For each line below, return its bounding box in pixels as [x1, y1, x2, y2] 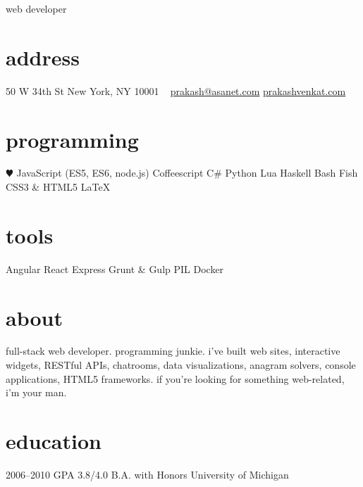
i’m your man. [6, 385, 67, 400]
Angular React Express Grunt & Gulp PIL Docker [6, 261, 224, 276]
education [6, 426, 101, 455]
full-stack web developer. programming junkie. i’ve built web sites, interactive [6, 343, 340, 358]
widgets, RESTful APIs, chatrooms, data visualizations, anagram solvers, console [6, 358, 356, 372]
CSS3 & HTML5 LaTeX [6, 179, 111, 194]
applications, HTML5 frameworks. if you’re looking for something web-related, [6, 371, 345, 386]
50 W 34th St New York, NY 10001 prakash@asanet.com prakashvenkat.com [6, 83, 346, 98]
